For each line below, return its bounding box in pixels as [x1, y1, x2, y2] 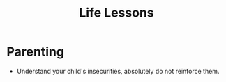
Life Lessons [79, 5, 154, 21]
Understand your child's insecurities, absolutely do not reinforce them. [16, 67, 220, 75]
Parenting [6, 44, 64, 60]
